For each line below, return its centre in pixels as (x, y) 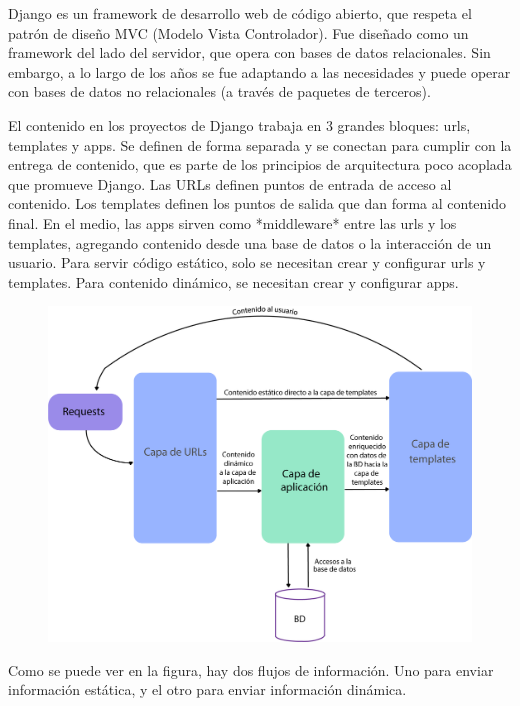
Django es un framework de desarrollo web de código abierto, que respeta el (240, 13)
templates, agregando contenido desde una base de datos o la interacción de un (250, 242)
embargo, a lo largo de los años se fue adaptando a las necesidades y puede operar (259, 71)
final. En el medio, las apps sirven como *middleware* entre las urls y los (232, 222)
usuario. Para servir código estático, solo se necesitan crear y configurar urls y (247, 262)
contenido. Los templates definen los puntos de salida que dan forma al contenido (257, 203)
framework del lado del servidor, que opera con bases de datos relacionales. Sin (249, 52)
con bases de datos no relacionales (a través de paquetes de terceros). (219, 91)
